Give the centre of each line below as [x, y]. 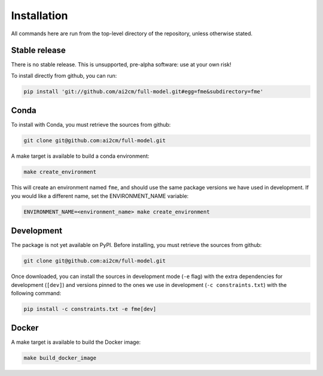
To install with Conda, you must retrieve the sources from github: [91, 125]
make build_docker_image [60, 358]
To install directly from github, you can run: [64, 75]
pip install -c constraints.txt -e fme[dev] [90, 309]
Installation [39, 16]
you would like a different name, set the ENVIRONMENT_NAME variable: [100, 196]
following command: [36, 293]
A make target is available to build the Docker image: [76, 342]
